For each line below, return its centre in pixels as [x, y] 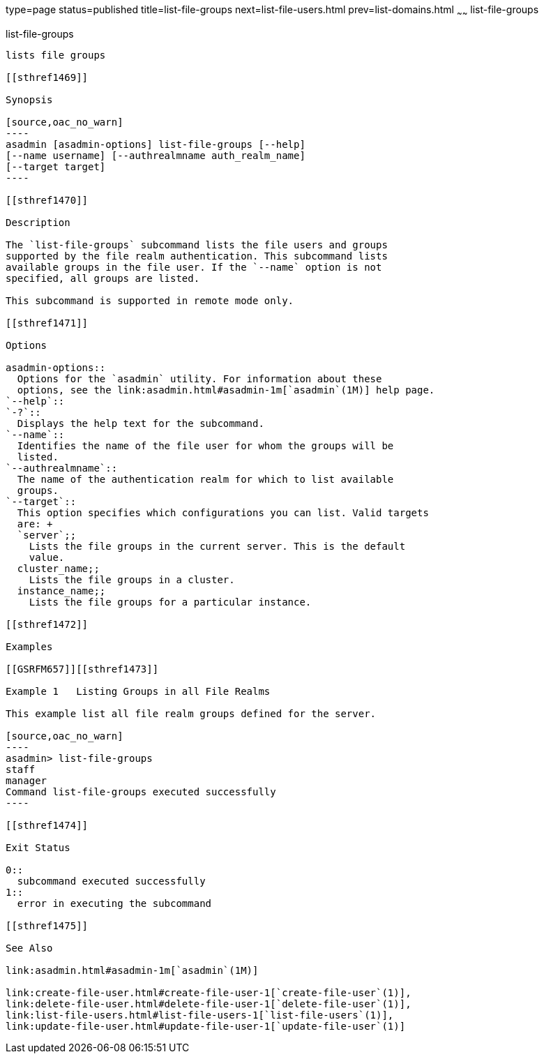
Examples [29, 646]
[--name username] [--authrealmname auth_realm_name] [156, 155]
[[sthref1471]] [47, 323]
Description [38, 222]
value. [47, 557]
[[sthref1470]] [47, 200]
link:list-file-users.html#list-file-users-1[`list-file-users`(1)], [200, 1015]
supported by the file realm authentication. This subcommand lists [197, 256]
